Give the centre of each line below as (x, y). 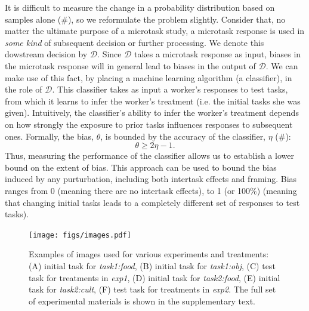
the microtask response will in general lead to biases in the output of (130, 65)
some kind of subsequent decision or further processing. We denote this (135, 42)
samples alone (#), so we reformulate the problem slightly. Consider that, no (145, 19)
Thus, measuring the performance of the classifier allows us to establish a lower (149, 155)
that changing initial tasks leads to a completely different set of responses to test (152, 202)
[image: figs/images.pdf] (80, 235)
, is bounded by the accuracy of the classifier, (183, 136)
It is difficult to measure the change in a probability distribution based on (140, 7)
